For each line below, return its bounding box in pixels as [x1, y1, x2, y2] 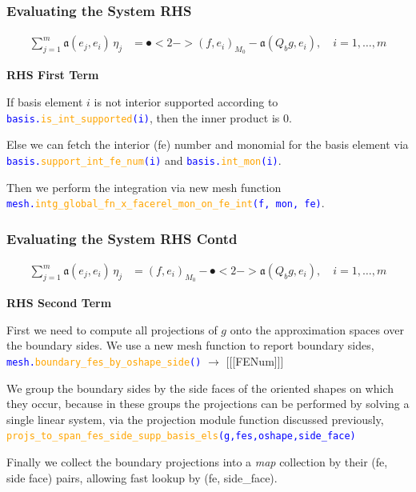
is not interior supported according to [94, 94, 278, 110]
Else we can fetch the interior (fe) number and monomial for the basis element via [6, 136, 409, 153]
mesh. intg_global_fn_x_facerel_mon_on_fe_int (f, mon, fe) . [6, 194, 325, 211]
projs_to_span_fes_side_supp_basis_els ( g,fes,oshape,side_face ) [6, 430, 356, 442]
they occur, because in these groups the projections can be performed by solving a [6, 395, 410, 412]
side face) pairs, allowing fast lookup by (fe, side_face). [6, 469, 278, 486]
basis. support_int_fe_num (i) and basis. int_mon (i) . [6, 151, 282, 168]
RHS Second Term [6, 294, 112, 311]
